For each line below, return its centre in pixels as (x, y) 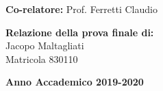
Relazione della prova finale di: (80, 32)
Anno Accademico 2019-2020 (75, 82)
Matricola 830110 (42, 58)
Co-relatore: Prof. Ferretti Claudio (81, 9)
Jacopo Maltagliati (45, 45)
